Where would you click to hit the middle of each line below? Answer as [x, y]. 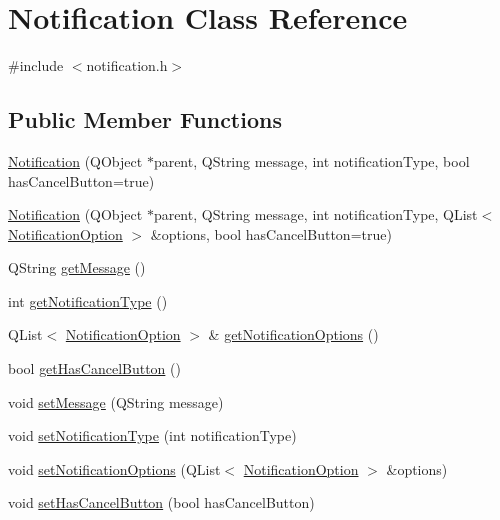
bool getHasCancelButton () [94, 368]
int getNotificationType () [88, 300]
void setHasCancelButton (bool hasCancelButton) [161, 502]
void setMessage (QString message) [116, 401]
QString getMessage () [77, 267]
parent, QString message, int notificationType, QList [315, 214]
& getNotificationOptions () [293, 334]
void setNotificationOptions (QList [114, 468]
